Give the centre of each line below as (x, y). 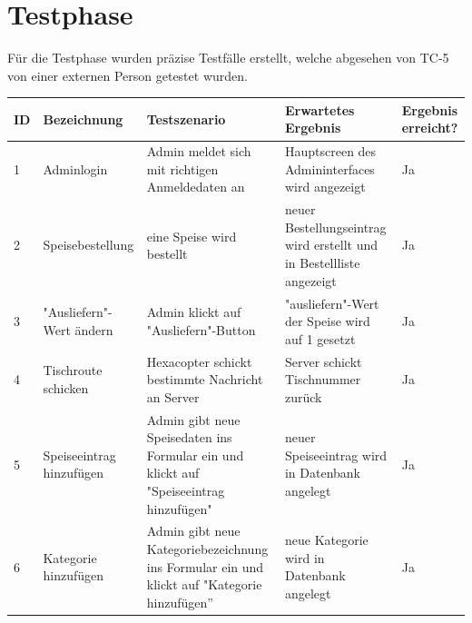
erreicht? (430, 128)
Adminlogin (75, 168)
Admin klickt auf (194, 312)
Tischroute (73, 370)
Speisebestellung (88, 245)
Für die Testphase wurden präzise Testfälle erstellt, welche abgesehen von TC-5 (228, 58)
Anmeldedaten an (196, 187)
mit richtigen (182, 168)
